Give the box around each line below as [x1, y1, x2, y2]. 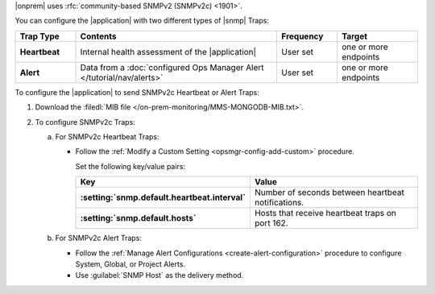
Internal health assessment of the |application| [80, 46, 257, 57]
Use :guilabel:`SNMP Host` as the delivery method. [75, 271, 244, 280]
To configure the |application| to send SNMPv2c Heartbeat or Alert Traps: [14, 87, 259, 97]
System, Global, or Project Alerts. [75, 259, 185, 269]
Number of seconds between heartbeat [254, 187, 404, 198]
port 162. [254, 217, 289, 229]
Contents [80, 31, 117, 42]
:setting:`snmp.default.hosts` [80, 213, 197, 224]
